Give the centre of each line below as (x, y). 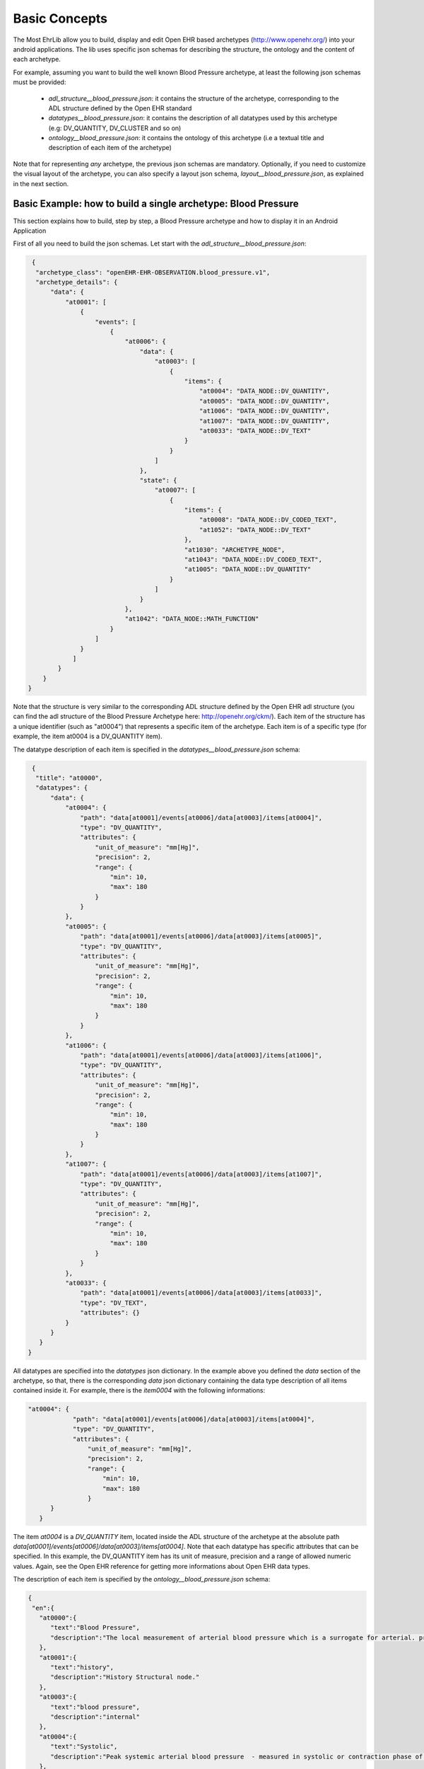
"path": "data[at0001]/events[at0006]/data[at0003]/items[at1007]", (201, 1174)
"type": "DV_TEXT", (114, 1303)
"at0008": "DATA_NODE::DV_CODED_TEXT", (268, 520)
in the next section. (41, 183)
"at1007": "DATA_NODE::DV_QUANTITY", (264, 421)
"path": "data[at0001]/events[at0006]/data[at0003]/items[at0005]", (201, 937)
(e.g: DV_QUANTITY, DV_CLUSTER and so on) (115, 128)
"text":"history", (82, 1667)
